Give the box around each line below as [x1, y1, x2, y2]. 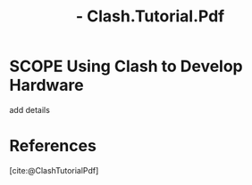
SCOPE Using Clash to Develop [9, 56, 243, 76]
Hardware [9, 76, 84, 95]
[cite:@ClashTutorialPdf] [9, 165, 99, 175]
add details [9, 104, 51, 115]
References [9, 136, 97, 157]
